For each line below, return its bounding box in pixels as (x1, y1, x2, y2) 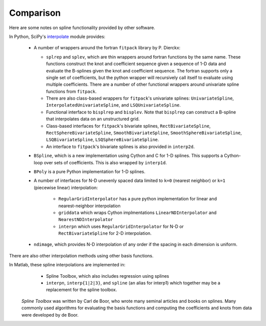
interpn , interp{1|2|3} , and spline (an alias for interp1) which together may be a (46, 280, 221, 286)
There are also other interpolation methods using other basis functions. (9, 253, 154, 258)
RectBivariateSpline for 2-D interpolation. (58, 230, 152, 236)
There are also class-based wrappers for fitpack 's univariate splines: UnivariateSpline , (46, 95, 234, 101)
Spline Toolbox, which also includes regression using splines (46, 273, 169, 279)
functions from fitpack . (46, 88, 97, 94)
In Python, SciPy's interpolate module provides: (9, 34, 105, 39)
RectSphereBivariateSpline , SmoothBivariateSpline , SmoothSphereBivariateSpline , (46, 130, 242, 136)
